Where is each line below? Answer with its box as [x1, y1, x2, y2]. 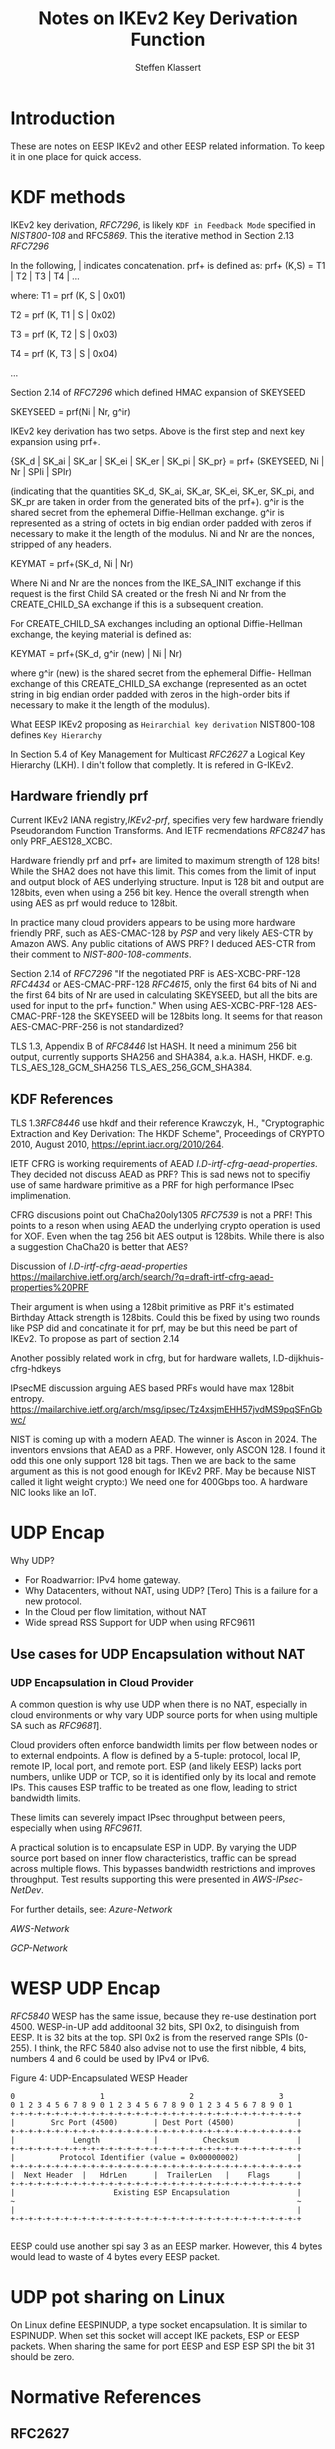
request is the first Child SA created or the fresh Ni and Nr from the [10, 587, 287, 599]
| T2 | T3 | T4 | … [10, 270, 80, 282]
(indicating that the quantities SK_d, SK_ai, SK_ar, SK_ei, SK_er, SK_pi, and [10, 485, 315, 497]
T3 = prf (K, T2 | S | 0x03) [10, 328, 118, 340]
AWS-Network [10, 1922, 70, 1934]
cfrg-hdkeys [10, 1363, 62, 1375]
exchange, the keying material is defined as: [10, 628, 192, 640]
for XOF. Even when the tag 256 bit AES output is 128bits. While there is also [10, 1230, 325, 1242]
